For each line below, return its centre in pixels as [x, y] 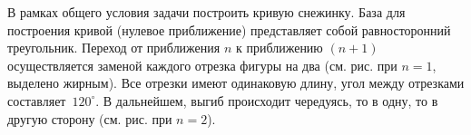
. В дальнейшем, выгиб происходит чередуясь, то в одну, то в [267, 100]
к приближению [279, 48]
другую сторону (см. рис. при [90, 118]
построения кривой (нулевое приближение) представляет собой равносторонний [229, 29]
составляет [37, 100]
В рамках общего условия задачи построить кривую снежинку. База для [206, 12]
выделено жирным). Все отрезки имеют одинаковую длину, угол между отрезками [236, 83]
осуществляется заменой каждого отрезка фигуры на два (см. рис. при [202, 65]
